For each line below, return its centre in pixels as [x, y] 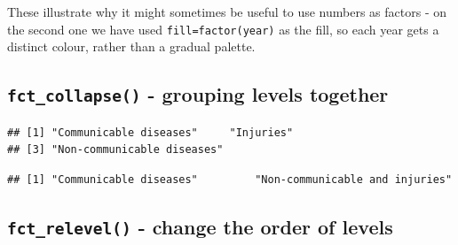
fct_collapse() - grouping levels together [198, 94]
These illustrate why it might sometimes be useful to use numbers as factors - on [227, 11]
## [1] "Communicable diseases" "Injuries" [150, 132]
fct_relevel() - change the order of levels [200, 226]
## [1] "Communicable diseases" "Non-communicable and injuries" [230, 179]
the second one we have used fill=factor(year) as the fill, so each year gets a [223, 29]
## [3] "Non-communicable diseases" [115, 150]
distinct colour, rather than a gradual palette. [131, 46]
